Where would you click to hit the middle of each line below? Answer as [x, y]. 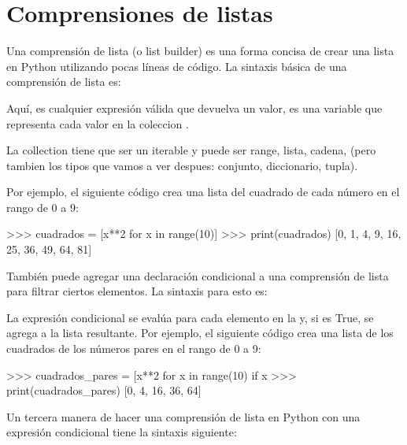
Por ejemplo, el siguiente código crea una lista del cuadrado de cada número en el [203, 192]
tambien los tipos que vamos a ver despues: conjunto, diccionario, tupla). [182, 165]
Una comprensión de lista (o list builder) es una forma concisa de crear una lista [200, 51]
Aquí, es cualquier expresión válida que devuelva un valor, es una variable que [194, 108]
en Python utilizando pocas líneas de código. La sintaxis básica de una [177, 66]
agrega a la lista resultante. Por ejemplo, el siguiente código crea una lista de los [200, 333]
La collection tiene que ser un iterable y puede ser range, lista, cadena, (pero [191, 150]
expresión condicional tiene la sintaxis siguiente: [122, 432]
